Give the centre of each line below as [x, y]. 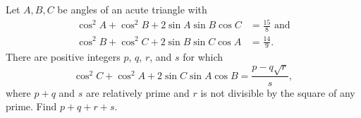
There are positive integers [63, 57]
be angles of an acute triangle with [132, 9]
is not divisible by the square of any [278, 92]
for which [203, 57]
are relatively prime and [138, 92]
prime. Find [31, 106]
